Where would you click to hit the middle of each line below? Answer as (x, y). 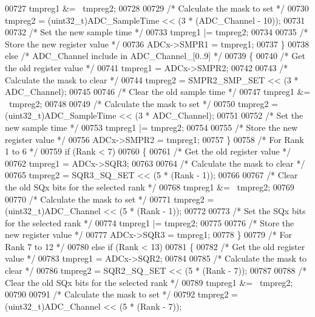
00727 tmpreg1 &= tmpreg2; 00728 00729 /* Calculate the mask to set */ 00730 (157, 8)
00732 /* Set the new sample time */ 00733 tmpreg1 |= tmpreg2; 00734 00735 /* (157, 32)
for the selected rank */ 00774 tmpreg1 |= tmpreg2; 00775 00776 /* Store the (150, 222)
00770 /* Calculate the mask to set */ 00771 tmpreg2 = (110, 199)
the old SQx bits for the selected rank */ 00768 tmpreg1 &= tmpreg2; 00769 (150, 186)
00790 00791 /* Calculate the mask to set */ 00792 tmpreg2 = (121, 294)
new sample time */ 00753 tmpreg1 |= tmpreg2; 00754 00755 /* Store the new (151, 127)
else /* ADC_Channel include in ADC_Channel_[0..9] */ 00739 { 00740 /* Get (155, 56)
